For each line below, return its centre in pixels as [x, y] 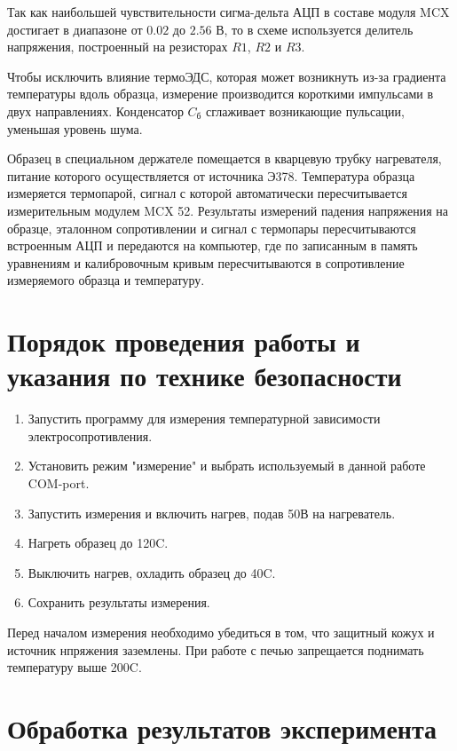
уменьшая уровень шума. [75, 128]
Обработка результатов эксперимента [222, 727]
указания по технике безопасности [205, 376]
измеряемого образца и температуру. [106, 280]
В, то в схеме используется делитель [315, 29]
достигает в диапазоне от [75, 29]
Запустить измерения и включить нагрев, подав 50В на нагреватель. [212, 513]
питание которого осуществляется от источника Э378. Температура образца [211, 175]
